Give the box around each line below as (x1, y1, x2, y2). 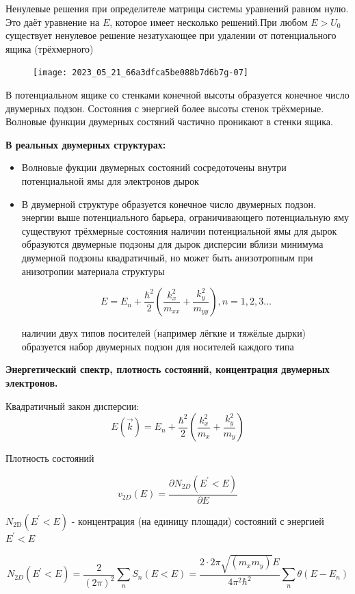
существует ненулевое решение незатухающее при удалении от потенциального (5, 28, 337, 42)
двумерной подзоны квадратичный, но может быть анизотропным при (21, 250, 313, 264)
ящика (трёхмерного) (5, 41, 94, 55)
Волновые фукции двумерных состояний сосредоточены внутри (21, 160, 287, 175)
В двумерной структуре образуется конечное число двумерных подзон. (21, 196, 316, 211)
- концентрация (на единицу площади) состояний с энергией (71, 513, 324, 528)
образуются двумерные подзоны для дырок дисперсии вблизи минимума (21, 237, 324, 251)
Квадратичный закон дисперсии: (5, 398, 140, 413)
